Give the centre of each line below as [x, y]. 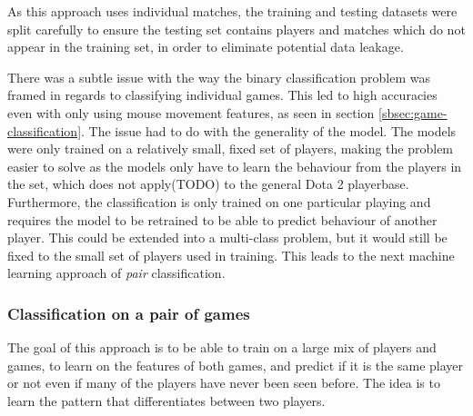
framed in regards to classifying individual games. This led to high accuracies [222, 95]
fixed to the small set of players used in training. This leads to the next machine [231, 255]
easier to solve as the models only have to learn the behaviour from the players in [235, 166]
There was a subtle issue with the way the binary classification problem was [219, 77]
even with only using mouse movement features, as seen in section [191, 112]
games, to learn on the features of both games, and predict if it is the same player [236, 365]
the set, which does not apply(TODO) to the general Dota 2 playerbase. [208, 184]
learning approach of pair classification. [116, 273]
